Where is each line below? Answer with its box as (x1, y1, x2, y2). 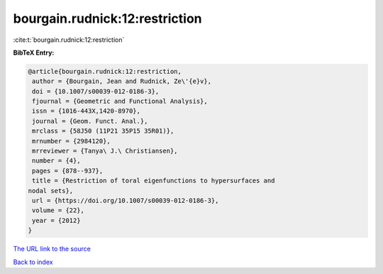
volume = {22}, (32, 207, 85, 214)
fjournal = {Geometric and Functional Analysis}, (32, 97, 209, 106)
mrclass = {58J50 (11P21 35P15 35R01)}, (32, 127, 174, 135)
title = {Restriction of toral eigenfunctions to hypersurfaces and (32, 177, 275, 185)
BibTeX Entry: (13, 48, 55, 57)
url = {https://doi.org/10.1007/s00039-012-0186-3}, (32, 197, 219, 204)
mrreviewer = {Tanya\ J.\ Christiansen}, (32, 147, 178, 155)
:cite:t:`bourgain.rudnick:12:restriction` (13, 35, 125, 44)
